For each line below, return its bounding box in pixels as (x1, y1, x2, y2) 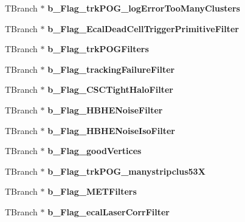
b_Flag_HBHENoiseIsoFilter (47, 124, 175, 136)
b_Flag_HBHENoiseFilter (47, 103, 163, 116)
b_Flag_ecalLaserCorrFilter (47, 205, 170, 218)
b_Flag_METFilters (47, 185, 137, 198)
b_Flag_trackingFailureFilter (47, 62, 175, 75)
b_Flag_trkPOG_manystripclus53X (47, 164, 205, 177)
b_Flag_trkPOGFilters (47, 42, 149, 55)
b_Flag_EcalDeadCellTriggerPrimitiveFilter (47, 22, 240, 35)
